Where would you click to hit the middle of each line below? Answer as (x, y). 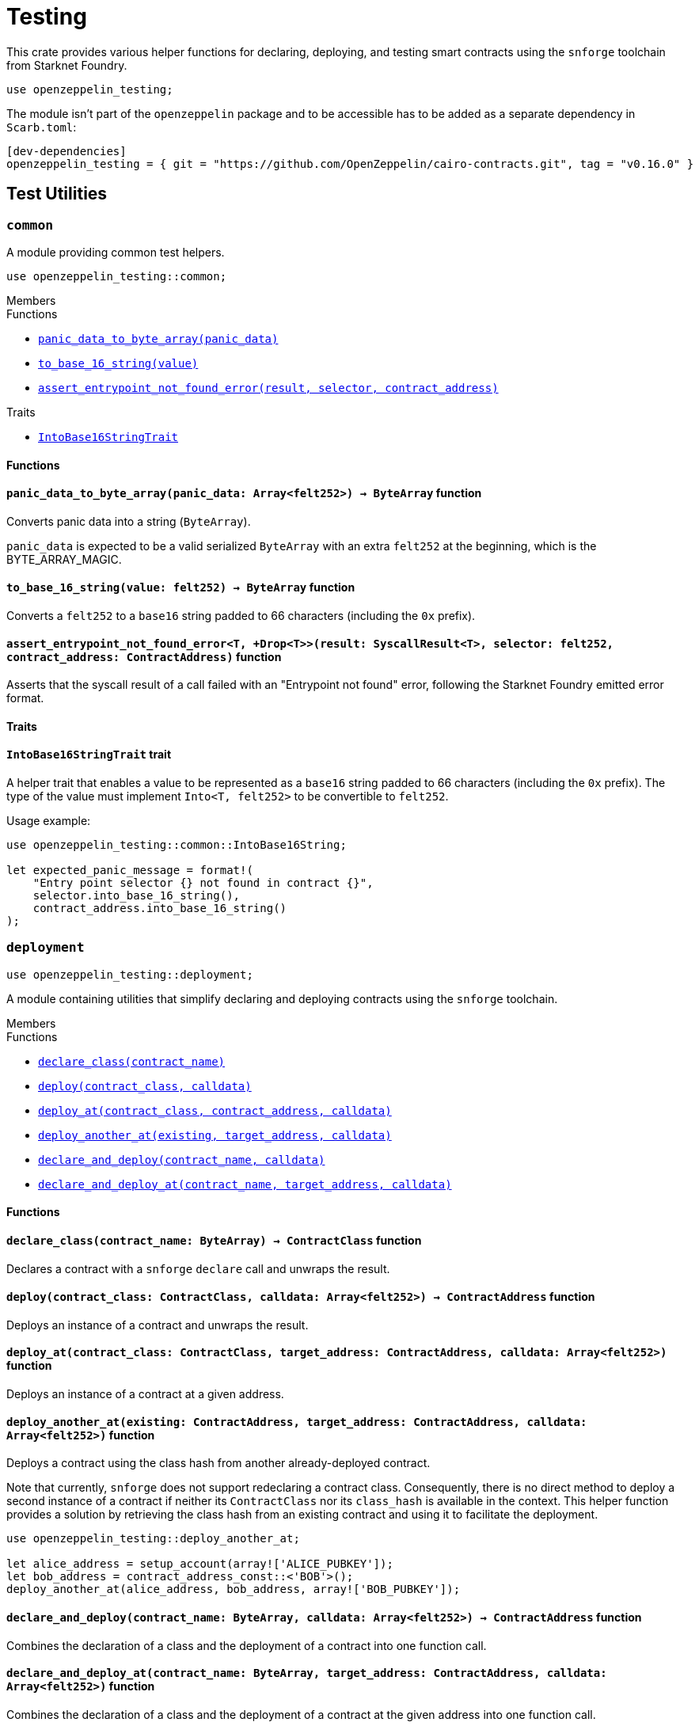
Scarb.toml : (42, 127)
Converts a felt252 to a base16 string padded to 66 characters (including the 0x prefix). (241, 616)
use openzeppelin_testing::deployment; (130, 974)
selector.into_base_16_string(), (137, 896)
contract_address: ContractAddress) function (144, 656)
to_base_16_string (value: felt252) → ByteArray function (181, 587)
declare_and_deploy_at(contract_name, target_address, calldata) (245, 1184)
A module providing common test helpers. (116, 252)
